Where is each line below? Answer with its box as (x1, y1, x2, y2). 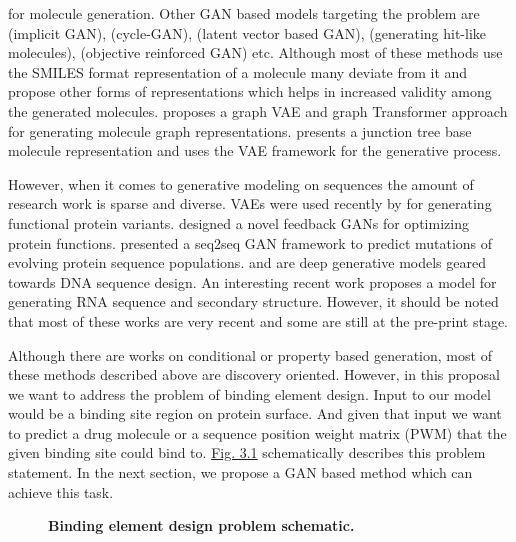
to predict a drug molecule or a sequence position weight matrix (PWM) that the (8, 422, 507, 443)
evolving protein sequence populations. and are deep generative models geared (8, 252, 486, 273)
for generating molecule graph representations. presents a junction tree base (8, 120, 472, 141)
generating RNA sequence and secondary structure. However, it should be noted (8, 291, 499, 312)
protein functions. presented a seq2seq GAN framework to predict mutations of (8, 232, 493, 253)
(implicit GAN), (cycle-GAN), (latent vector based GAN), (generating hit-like (8, 22, 487, 43)
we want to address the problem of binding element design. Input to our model (8, 383, 491, 404)
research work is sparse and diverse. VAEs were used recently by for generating (8, 193, 492, 214)
